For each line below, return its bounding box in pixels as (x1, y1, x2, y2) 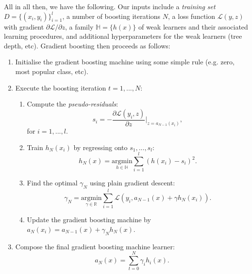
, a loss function (168, 11, 216, 21)
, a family (65, 21, 94, 31)
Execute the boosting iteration (15, 82, 106, 92)
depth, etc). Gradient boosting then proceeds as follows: (4, 40, 170, 50)
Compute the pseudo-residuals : (27, 99, 118, 109)
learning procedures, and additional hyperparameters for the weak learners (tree (4, 31, 242, 41)
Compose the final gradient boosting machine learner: (15, 241, 175, 251)
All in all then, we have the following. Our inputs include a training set (4, 1, 216, 11)
